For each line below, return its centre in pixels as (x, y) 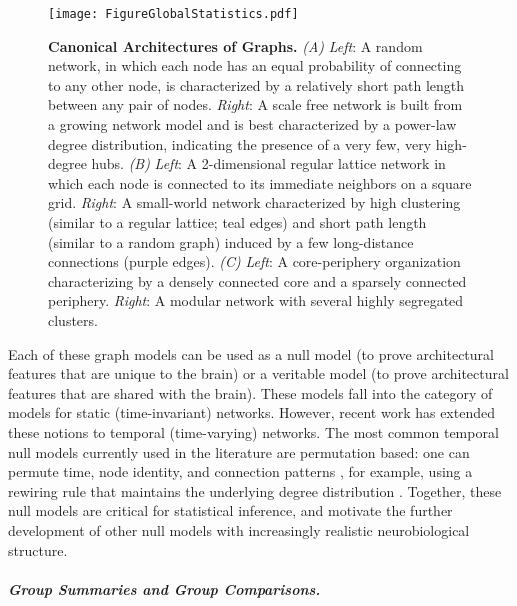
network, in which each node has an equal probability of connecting (255, 65)
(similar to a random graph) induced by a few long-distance (231, 241)
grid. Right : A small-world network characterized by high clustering (254, 202)
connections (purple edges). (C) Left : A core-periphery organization (254, 261)
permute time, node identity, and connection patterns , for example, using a (240, 471)
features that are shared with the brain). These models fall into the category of (250, 392)
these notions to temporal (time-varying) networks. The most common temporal (253, 431)
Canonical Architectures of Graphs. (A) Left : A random (235, 45)
